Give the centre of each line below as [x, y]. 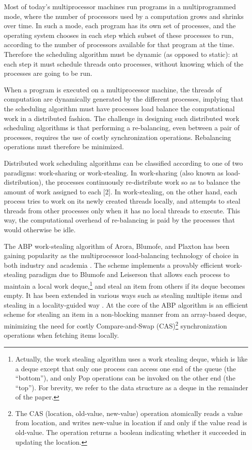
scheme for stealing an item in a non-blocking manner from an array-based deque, [125, 314]
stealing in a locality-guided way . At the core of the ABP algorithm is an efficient [126, 304]
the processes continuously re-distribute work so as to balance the [143, 182]
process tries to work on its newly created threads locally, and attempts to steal [122, 201]
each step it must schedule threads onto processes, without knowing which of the [124, 63]
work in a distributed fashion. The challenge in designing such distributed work [122, 118]
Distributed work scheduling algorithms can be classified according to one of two [124, 163]
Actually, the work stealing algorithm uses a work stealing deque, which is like [131, 358]
